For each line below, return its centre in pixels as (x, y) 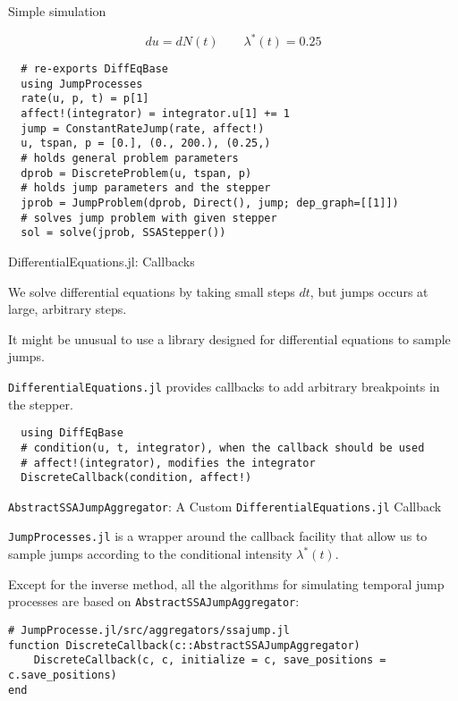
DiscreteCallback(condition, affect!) (136, 478)
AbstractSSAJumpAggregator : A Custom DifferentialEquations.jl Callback (225, 506)
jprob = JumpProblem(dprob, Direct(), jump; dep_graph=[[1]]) (210, 203)
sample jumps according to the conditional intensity (150, 554)
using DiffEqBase (72, 433)
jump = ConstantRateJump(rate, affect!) (143, 128)
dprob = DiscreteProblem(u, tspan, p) (136, 173)
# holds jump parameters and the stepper (146, 188)
